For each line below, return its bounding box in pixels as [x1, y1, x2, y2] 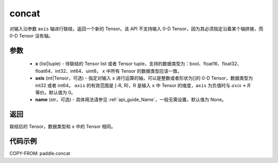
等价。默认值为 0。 [35, 89, 76, 95]
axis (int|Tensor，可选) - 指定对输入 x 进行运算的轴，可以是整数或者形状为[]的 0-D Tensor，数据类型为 [35, 75, 253, 81]
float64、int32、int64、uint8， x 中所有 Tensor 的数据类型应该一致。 [35, 68, 182, 74]
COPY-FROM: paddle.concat [9, 150, 71, 156]
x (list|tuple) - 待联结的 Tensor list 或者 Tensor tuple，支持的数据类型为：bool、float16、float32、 [35, 60, 242, 67]
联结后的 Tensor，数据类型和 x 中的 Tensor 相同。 [9, 124, 116, 130]
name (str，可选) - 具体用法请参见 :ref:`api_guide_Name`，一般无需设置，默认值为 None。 [35, 96, 227, 103]
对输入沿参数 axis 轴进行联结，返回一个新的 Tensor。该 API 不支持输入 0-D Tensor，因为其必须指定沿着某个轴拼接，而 [9, 26, 264, 32]
